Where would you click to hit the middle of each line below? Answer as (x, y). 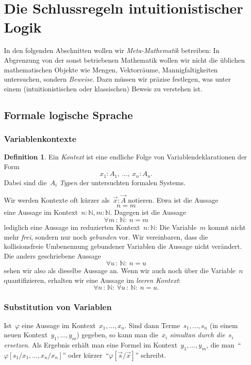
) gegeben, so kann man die (117, 335)
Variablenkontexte (40, 138)
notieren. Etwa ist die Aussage (173, 200)
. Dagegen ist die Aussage (148, 212)
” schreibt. (151, 355)
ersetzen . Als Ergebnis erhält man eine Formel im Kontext (91, 345)
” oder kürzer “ (86, 355)
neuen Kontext (26, 335)
